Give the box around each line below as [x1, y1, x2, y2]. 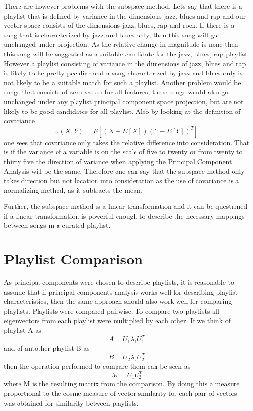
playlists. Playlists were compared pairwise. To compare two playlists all [4, 305, 219, 316]
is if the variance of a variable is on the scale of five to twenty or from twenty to [4, 147, 243, 157]
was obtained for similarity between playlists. [4, 397, 139, 408]
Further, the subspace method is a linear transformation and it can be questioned [4, 201, 248, 211]
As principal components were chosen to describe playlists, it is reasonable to [4, 277, 234, 287]
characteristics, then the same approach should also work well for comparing [4, 296, 232, 306]
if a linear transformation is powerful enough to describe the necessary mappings [4, 210, 245, 221]
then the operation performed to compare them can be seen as [4, 360, 191, 371]
